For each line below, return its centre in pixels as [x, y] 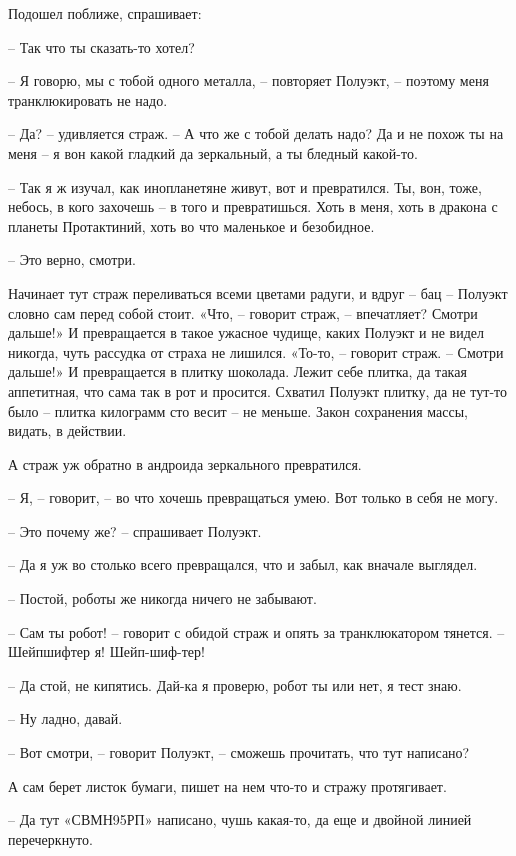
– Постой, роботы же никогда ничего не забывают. [162, 598]
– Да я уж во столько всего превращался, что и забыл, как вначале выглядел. [243, 564]
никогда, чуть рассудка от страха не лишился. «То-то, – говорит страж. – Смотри [256, 351]
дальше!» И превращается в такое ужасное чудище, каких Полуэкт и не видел [246, 332]
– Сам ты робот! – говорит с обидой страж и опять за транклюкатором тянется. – [256, 631]
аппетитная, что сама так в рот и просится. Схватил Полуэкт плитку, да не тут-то [258, 390]
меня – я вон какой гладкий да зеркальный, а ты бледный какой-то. [213, 152]
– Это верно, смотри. [72, 259]
